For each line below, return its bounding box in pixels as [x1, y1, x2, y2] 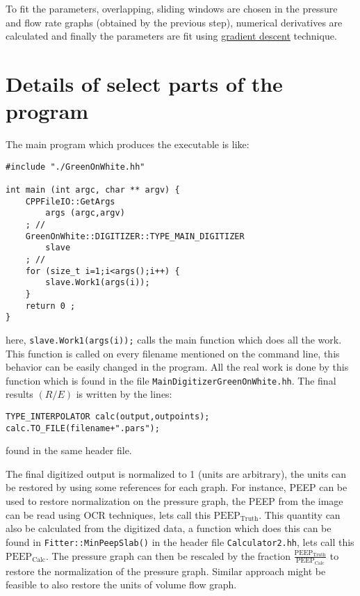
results [6, 387, 33, 401]
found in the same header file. [6, 443, 132, 458]
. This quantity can [259, 507, 341, 522]
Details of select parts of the [6, 69, 283, 97]
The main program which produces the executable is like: [6, 137, 249, 152]
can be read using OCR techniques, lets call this [6, 507, 211, 522]
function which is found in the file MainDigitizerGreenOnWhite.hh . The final [6, 373, 336, 387]
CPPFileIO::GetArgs [25, 196, 115, 207]
